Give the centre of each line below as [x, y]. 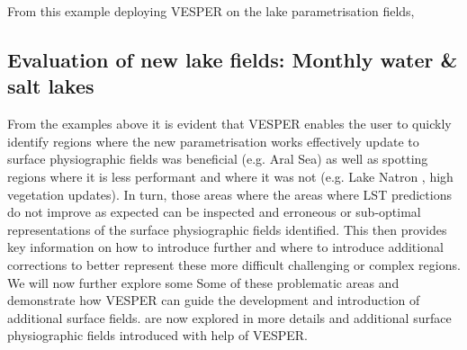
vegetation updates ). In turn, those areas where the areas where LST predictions [229, 194]
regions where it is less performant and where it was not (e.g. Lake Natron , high [230, 176]
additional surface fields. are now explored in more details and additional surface [229, 317]
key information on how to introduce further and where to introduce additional [225, 247]
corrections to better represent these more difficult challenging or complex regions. [234, 264]
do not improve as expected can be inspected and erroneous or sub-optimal [214, 212]
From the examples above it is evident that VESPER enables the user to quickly [229, 124]
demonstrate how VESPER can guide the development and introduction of [214, 300]
